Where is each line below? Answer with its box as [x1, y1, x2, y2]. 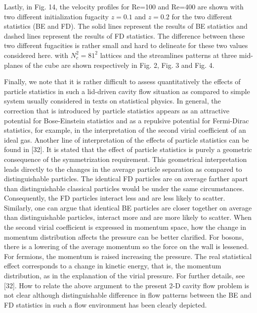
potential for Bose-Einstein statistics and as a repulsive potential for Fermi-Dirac [4, 115, 249, 125]
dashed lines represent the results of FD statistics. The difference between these [4, 30, 245, 41]
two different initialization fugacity [4, 11, 109, 21]
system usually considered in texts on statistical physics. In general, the [4, 96, 221, 106]
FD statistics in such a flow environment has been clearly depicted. [4, 299, 207, 310]
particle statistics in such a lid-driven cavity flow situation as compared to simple [4, 86, 250, 96]
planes [4, 59, 23, 70]
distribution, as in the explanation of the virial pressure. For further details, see [4, 270, 245, 281]
